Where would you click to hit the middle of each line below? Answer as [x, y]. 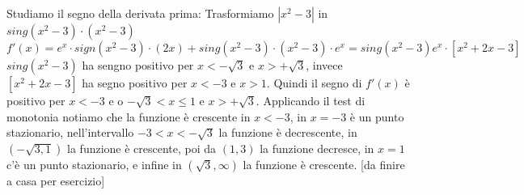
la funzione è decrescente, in [288, 132]
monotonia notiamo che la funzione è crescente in [129, 116]
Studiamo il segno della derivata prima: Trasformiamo [140, 13]
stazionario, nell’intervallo [70, 132]
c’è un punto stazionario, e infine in [94, 164]
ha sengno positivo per [138, 65]
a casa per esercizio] [56, 180]
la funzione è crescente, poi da [142, 148]
